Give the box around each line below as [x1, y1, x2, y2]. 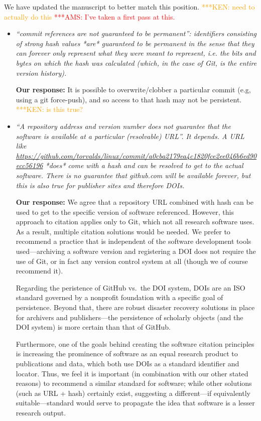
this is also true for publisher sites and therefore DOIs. [16, 180, 185, 190]
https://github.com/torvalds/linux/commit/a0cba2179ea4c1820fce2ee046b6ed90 [16, 150, 257, 161]
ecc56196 [16, 160, 43, 171]
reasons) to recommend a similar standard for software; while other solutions [16, 378, 252, 388]
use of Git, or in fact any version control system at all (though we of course [16, 255, 248, 266]
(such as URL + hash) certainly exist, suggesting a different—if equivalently [16, 387, 250, 398]
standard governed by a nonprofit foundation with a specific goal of [16, 292, 223, 303]
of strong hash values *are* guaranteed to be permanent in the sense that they [16, 38, 254, 48]
